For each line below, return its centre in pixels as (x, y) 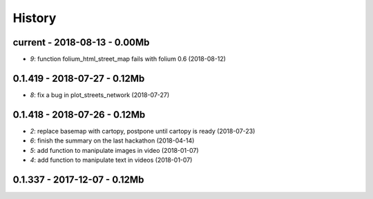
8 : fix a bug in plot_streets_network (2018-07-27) (100, 95)
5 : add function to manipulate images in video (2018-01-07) (115, 150)
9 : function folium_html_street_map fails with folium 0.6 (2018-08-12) (128, 59)
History (35, 18)
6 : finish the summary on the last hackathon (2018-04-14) (112, 140)
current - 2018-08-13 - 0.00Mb (81, 42)
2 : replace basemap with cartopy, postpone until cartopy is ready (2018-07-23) (143, 131)
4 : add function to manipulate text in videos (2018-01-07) (111, 160)
